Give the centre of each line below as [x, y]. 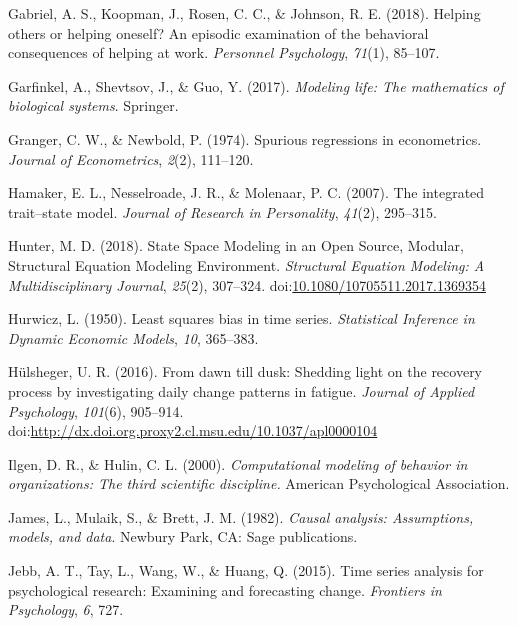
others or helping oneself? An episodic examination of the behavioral [218, 32]
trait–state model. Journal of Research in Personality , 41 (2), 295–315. [222, 211]
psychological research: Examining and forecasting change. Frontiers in [225, 589]
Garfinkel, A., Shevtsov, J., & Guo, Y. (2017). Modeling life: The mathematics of [256, 85]
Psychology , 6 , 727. [66, 609]
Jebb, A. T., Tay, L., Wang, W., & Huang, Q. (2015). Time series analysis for [246, 570]
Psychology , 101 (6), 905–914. [96, 410]
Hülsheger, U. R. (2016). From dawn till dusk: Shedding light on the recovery [245, 371]
